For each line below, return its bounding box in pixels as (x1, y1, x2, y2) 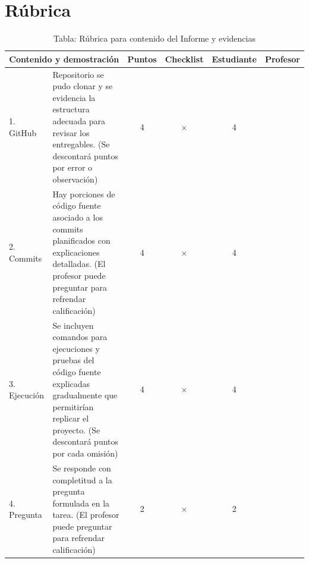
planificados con (52, 234, 111, 247)
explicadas (52, 377, 90, 389)
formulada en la (52, 496, 110, 509)
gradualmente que (52, 389, 118, 401)
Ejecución (9, 389, 44, 401)
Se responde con (52, 461, 111, 474)
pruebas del (52, 354, 94, 366)
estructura (52, 103, 90, 115)
